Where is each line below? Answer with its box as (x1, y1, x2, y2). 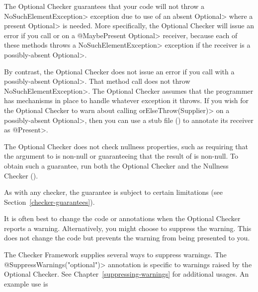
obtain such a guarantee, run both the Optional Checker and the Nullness (4, 160, 229, 171)
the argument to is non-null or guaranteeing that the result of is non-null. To (4, 151, 238, 161)
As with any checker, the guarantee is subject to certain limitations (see (4, 187, 223, 197)
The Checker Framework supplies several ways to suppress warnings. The (4, 249, 227, 260)
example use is (4, 278, 48, 289)
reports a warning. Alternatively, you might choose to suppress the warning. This (4, 223, 252, 233)
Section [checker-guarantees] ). (4, 196, 95, 207)
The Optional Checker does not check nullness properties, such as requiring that (4, 141, 249, 151)
